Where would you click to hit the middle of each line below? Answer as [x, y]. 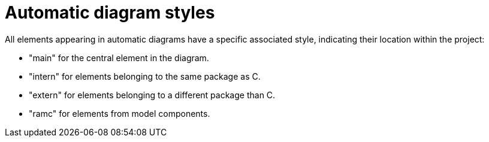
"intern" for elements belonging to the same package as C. [145, 76]
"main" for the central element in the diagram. [119, 58]
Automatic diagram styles [110, 13]
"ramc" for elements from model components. [120, 113]
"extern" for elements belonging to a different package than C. [152, 95]
